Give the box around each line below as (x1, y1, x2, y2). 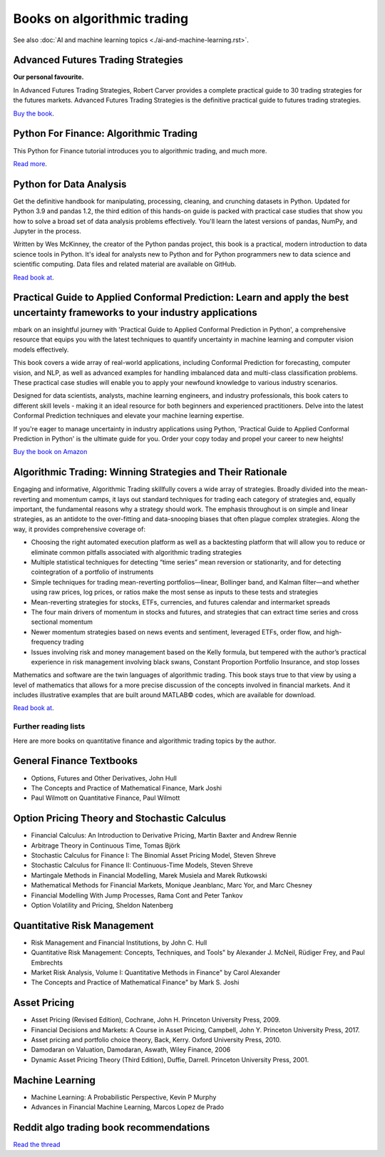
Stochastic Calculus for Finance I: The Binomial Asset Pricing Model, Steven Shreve (31, 850, 277, 859)
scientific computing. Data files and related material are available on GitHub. (13, 260, 237, 269)
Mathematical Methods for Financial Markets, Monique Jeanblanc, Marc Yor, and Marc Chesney (31, 881, 313, 890)
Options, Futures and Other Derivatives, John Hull (31, 773, 178, 782)
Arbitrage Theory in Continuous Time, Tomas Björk (31, 841, 181, 850)
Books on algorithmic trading (13, 11, 189, 26)
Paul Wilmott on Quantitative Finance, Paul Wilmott (31, 793, 180, 802)
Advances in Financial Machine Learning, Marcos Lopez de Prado (31, 1103, 225, 1111)
